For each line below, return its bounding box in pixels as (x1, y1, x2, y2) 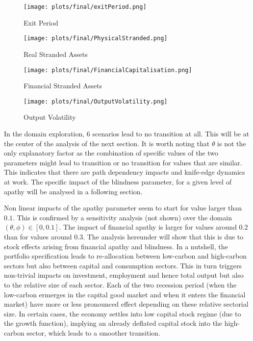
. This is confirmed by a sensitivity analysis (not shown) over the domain (12, 212, 232, 222)
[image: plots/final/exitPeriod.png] (24, 3, 147, 10)
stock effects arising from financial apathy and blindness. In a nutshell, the (4, 241, 228, 251)
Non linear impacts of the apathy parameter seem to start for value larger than (4, 203, 242, 213)
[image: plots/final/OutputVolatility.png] (24, 98, 168, 105)
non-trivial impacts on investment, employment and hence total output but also (4, 270, 244, 280)
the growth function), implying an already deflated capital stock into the (4, 318, 223, 328)
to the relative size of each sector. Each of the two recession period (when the (4, 279, 237, 289)
